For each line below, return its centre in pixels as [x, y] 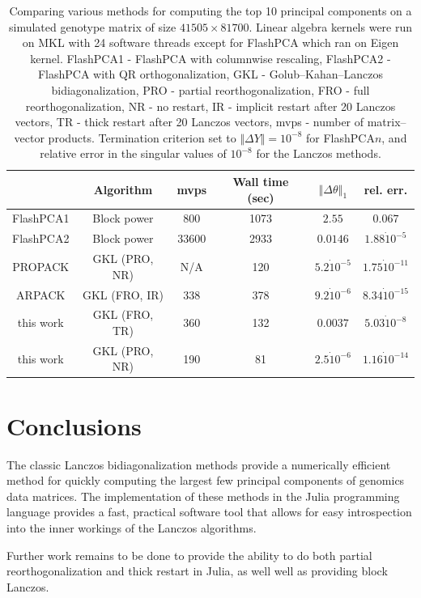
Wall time [261, 181]
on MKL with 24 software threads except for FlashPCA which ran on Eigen [210, 42]
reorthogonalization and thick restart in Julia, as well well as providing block [197, 571]
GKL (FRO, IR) [123, 294]
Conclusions [74, 425]
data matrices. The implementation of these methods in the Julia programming [203, 496]
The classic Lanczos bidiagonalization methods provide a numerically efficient [199, 464]
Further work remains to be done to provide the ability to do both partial [189, 555]
